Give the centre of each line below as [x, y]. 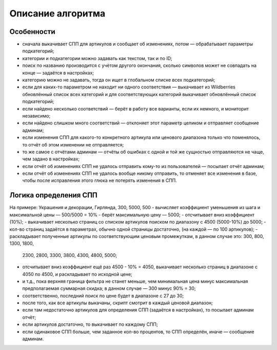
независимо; [36, 116]
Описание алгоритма [57, 13]
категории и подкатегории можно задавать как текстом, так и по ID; [97, 58]
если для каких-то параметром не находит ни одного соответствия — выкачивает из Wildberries [129, 87]
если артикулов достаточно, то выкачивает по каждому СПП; [90, 324]
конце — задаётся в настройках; [58, 72]
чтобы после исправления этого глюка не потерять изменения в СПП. [100, 180]
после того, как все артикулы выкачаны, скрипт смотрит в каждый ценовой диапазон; [117, 303]
